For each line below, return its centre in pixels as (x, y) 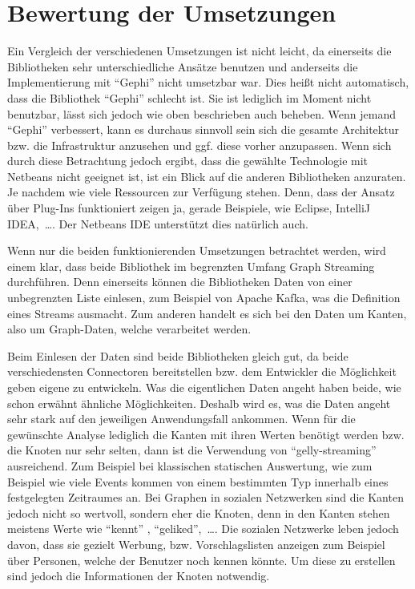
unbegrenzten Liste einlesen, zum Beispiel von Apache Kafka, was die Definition (204, 298)
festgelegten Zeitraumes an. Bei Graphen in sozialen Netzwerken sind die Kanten (205, 497)
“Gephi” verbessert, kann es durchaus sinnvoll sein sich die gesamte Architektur (203, 129)
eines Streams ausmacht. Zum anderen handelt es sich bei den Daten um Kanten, (207, 313)
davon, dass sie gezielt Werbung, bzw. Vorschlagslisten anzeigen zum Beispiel (196, 544)
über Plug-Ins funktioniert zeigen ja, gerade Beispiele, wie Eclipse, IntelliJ (189, 208)
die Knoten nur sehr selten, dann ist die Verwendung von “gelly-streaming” (192, 450)
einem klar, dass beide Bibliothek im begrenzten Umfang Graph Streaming (191, 266)
